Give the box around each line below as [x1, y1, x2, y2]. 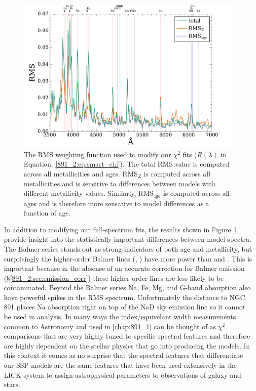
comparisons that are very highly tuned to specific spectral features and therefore [4, 331, 250, 341]
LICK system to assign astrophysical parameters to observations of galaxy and [4, 369, 241, 380]
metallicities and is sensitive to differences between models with [24, 178, 216, 188]
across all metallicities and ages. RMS [24, 168, 138, 178]
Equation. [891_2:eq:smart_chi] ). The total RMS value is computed [24, 159, 230, 169]
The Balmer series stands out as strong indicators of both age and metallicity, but [4, 243, 252, 254]
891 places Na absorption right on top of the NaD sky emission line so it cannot [4, 302, 246, 312]
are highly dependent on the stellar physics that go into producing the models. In [4, 340, 250, 350]
